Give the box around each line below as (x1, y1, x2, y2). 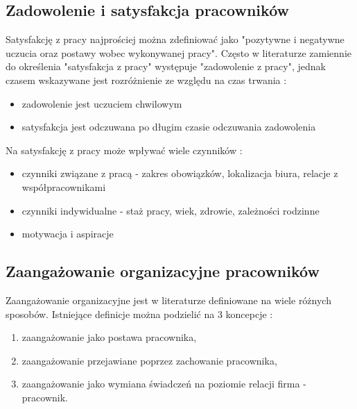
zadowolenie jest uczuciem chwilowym (21, 96, 182, 110)
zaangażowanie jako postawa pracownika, (21, 330, 197, 344)
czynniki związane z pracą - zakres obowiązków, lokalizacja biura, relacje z (21, 166, 338, 181)
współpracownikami (21, 179, 106, 194)
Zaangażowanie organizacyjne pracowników (6, 260, 320, 282)
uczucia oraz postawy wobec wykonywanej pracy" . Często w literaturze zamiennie (6, 45, 351, 60)
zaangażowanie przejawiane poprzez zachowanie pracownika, (21, 353, 277, 367)
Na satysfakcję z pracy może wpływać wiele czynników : (6, 142, 243, 157)
